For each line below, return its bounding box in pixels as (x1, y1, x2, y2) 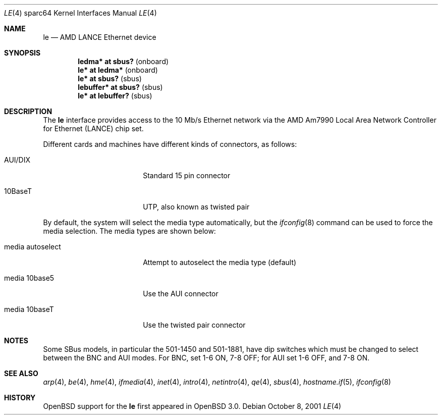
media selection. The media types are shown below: (43, 227, 216, 235)
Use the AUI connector (143, 289, 218, 298)
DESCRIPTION (4, 107, 52, 116)
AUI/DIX (4, 155, 31, 164)
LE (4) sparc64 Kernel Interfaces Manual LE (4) (4, 9, 157, 17)
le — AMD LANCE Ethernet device (43, 33, 156, 41)
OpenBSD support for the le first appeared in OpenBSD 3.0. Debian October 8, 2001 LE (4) (43, 402, 342, 410)
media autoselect (4, 242, 61, 251)
